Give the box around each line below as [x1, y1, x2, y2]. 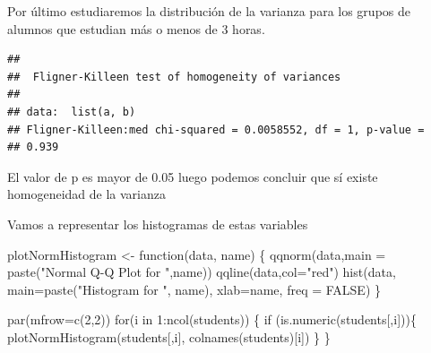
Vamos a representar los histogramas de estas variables [7, 214, 308, 233]
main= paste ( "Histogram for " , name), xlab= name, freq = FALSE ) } [7, 280, 382, 298]
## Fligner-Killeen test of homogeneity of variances [7, 70, 341, 83]
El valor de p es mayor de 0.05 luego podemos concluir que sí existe [7, 167, 378, 185]
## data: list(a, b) [7, 105, 136, 118]
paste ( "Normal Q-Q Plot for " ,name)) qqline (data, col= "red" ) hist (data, [7, 263, 396, 281]
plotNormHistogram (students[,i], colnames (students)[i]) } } [7, 327, 331, 346]
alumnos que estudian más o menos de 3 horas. [7, 19, 265, 38]
